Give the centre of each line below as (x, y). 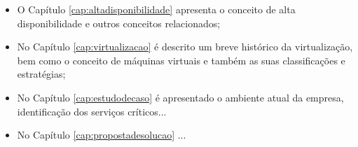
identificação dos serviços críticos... (92, 111)
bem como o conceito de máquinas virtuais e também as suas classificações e (181, 60)
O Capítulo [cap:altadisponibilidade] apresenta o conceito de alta (156, 9)
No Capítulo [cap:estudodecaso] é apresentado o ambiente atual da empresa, (180, 97)
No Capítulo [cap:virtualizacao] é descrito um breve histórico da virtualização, (185, 47)
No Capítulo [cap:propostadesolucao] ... (102, 135)
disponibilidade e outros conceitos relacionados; (119, 23)
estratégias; (41, 74)
